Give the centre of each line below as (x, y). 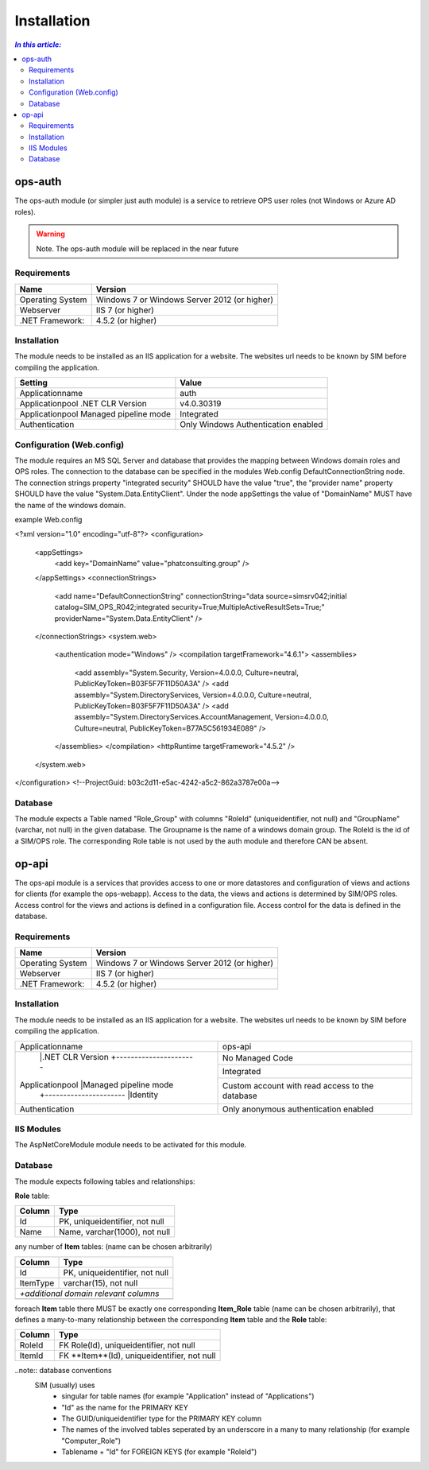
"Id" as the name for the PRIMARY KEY (125, 1407)
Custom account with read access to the (298, 1086)
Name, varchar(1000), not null (114, 1232)
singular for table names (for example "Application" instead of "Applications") (188, 1396)
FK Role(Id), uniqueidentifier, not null (127, 1345)
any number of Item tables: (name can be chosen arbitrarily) (114, 1247)
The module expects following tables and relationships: (105, 1181)
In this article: (38, 45)
